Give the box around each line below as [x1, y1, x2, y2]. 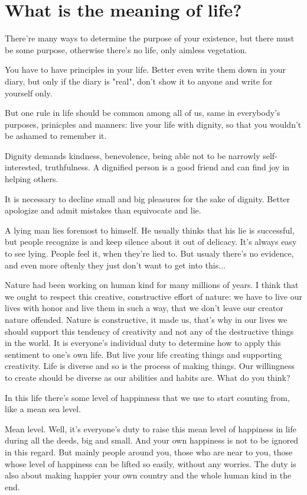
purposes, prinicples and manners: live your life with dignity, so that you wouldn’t [5, 118, 302, 130]
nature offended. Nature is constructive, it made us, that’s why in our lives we [5, 313, 288, 325]
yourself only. [5, 86, 53, 99]
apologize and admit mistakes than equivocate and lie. [5, 204, 201, 216]
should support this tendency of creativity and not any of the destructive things [5, 325, 294, 337]
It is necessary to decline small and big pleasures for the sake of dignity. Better [5, 192, 290, 205]
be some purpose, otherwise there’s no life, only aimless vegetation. [5, 43, 247, 56]
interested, [5, 161, 43, 173]
